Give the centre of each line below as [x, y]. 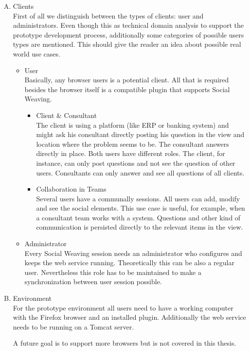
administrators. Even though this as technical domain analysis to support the [128, 25]
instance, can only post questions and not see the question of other [136, 163]
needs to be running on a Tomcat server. [73, 326]
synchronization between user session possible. [93, 282]
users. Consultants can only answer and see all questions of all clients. [140, 172]
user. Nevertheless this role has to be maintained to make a [113, 272]
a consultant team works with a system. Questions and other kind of [138, 217]
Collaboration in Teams [71, 189]
